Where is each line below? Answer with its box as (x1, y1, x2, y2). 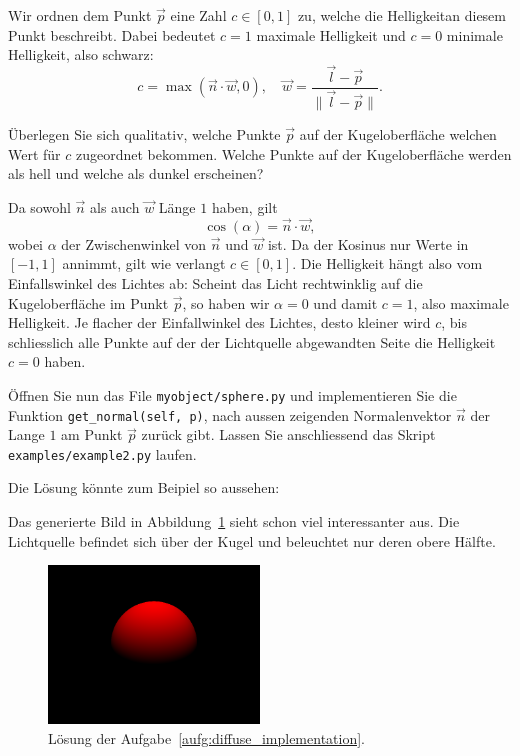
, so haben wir (182, 292, 270, 313)
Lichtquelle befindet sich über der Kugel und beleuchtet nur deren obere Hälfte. (8, 530, 496, 551)
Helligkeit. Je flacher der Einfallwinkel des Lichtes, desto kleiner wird (8, 312, 431, 333)
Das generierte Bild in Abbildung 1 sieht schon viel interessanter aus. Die (8, 511, 460, 532)
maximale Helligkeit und (256, 24, 406, 45)
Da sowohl (8, 196, 71, 217)
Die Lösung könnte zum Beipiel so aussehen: (8, 477, 280, 498)
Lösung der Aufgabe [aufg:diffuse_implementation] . (48, 727, 366, 748)
